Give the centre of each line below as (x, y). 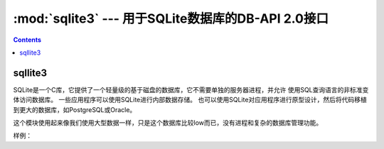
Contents (27, 40)
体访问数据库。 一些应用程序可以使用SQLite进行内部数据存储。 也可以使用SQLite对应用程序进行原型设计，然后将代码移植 (190, 100)
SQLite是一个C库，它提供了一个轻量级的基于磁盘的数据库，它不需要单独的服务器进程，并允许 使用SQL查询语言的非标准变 (191, 89)
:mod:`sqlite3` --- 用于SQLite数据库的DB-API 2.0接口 (171, 18)
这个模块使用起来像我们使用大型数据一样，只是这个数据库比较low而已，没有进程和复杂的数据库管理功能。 (168, 123)
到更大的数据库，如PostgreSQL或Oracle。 (75, 109)
